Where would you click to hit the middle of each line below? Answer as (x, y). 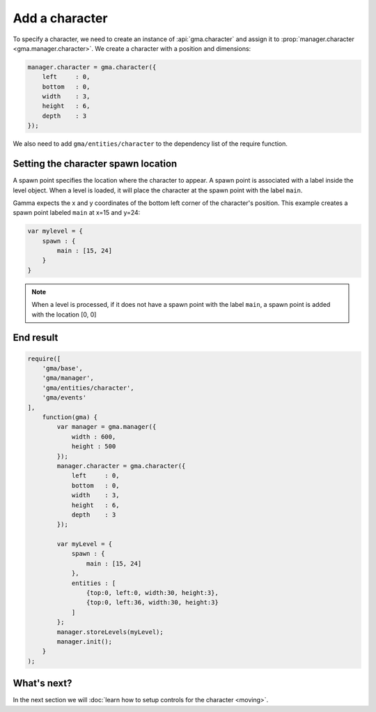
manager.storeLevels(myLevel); (110, 632)
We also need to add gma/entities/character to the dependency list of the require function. (150, 144)
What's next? (42, 683)
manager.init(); (85, 641)
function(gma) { (70, 417)
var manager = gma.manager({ (107, 427)
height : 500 (94, 447)
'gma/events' (64, 398)
